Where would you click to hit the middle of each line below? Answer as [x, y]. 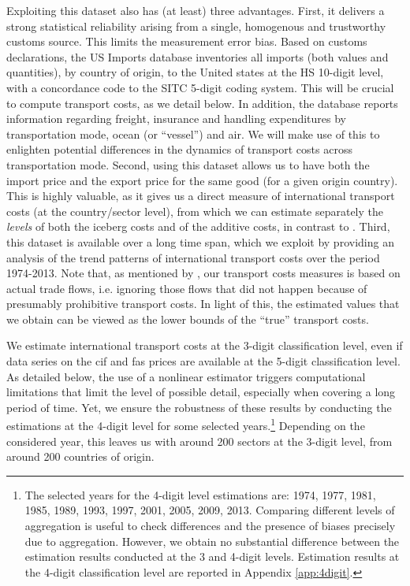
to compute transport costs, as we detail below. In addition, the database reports [202, 103]
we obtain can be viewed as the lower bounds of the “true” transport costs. [188, 319]
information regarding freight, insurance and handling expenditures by [176, 119]
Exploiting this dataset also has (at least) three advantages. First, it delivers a [196, 10]
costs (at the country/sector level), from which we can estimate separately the [195, 211]
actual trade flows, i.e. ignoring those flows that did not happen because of [187, 288]
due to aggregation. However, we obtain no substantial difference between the [212, 541]
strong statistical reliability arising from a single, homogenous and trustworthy [196, 26]
